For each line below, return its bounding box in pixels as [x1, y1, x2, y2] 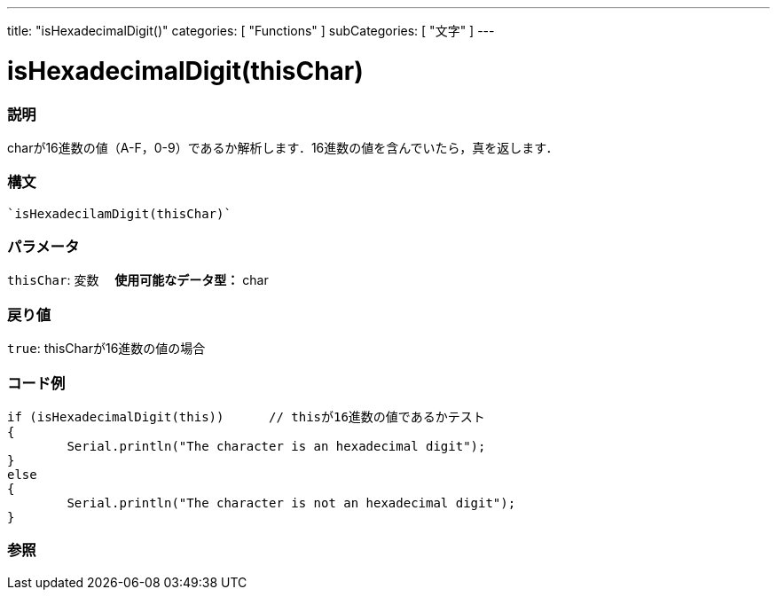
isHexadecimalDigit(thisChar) [7, 55, 364, 86]
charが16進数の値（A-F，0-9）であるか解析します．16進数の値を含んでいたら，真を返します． [7, 139, 559, 155]
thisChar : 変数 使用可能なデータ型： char [7, 272, 269, 288]
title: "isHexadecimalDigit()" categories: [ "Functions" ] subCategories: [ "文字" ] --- [7, 23, 495, 38]
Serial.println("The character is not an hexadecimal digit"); [67, 495, 516, 510]
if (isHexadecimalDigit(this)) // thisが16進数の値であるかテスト [7, 409, 485, 424]
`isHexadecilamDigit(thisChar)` [7, 206, 232, 221]
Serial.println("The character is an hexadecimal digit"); [67, 438, 486, 453]
